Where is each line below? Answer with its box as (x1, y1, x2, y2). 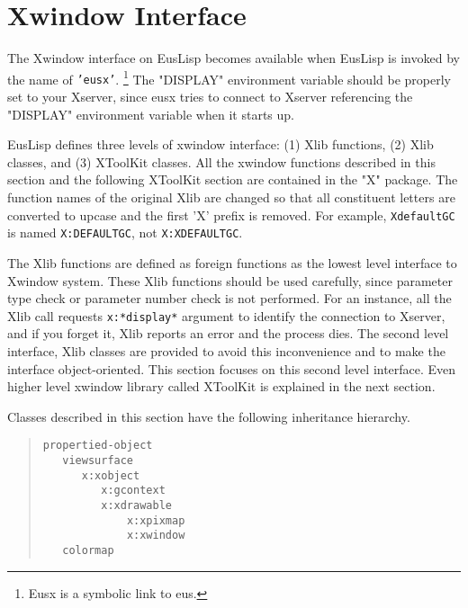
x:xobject (81, 469, 140, 482)
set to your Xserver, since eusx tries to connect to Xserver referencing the (7, 87, 413, 106)
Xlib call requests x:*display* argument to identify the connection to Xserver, (7, 306, 445, 325)
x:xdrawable (101, 498, 172, 512)
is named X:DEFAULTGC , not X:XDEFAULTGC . (7, 223, 243, 242)
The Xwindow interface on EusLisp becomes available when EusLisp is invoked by (7, 49, 460, 67)
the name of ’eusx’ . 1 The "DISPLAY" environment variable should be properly (7, 67, 451, 88)
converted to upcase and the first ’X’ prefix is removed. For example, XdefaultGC (7, 205, 455, 224)
